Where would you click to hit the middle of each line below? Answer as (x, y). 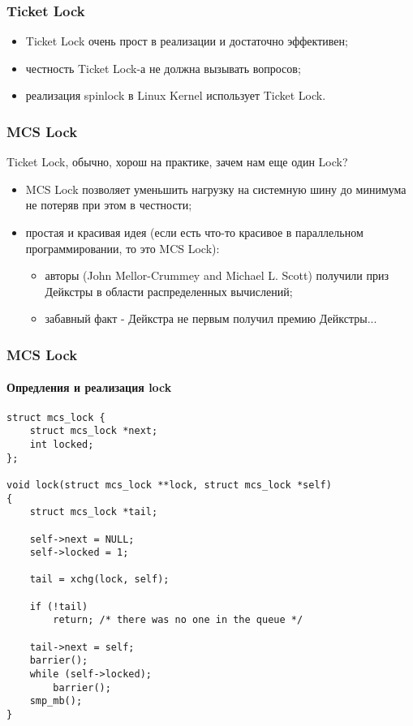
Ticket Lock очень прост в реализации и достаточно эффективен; (187, 41)
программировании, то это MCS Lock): (123, 248)
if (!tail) (59, 606)
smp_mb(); (56, 701)
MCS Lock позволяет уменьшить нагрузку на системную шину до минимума (216, 189)
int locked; (62, 444)
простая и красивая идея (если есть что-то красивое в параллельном (194, 232)
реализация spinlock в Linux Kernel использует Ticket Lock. (176, 95)
